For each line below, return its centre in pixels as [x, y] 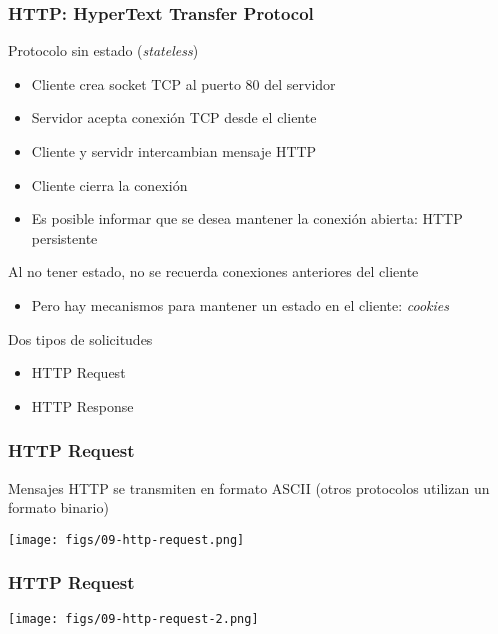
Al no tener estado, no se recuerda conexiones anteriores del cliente [213, 271]
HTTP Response [82, 405]
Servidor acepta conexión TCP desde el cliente [174, 117]
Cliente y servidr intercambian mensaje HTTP [174, 151]
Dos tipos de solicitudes [80, 338]
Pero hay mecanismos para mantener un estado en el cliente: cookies [240, 304]
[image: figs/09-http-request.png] [126, 539]
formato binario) [58, 507]
